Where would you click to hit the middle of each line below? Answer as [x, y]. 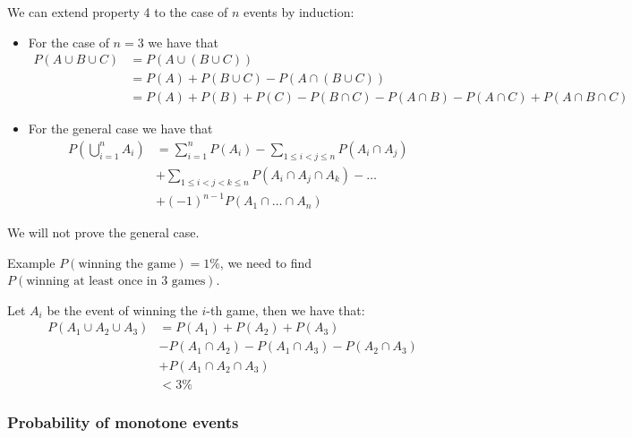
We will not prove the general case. [103, 232]
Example [31, 262]
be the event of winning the [122, 309]
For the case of [68, 42]
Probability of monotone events [123, 422]
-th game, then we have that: [286, 309]
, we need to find [266, 262]
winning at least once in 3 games [116, 282]
